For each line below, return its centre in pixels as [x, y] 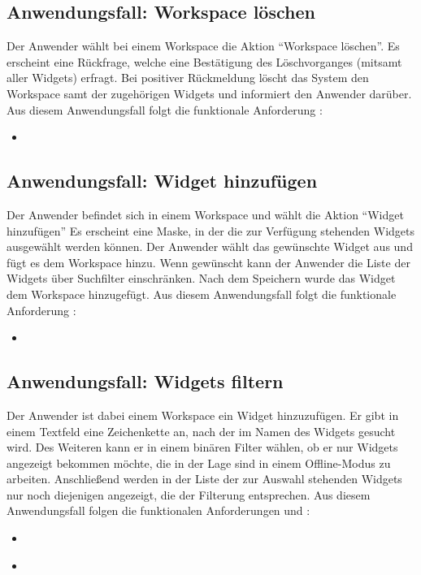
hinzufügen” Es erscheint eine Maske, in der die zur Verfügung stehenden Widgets [211, 230]
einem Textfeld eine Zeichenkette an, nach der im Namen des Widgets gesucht [201, 431]
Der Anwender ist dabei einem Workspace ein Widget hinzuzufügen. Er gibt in [203, 415]
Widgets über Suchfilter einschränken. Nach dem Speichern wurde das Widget [201, 278]
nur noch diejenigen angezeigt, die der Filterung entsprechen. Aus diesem [189, 494]
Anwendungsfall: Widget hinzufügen [162, 181]
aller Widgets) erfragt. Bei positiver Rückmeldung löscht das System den [188, 78]
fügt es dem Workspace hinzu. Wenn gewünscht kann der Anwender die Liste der [208, 262]
